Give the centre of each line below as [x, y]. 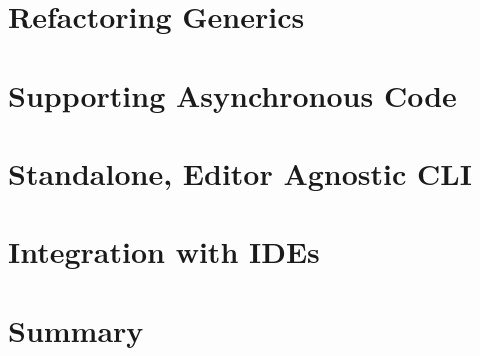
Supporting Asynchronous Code [232, 94]
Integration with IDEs [164, 251]
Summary [76, 329]
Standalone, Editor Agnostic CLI [240, 172]
